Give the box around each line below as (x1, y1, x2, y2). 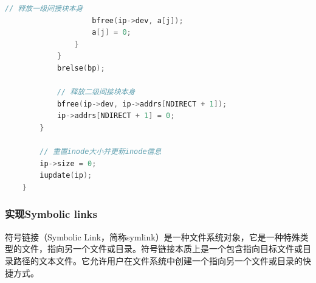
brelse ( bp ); (57, 63, 105, 72)
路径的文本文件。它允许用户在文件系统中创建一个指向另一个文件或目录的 (13, 254, 303, 267)
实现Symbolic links (5, 206, 97, 222)
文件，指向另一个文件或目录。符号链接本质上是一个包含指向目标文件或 (21, 242, 303, 255)
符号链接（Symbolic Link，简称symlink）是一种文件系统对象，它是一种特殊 (5, 230, 300, 243)
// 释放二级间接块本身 (57, 88, 136, 97)
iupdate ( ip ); (39, 171, 92, 180)
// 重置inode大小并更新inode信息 (39, 147, 162, 156)
